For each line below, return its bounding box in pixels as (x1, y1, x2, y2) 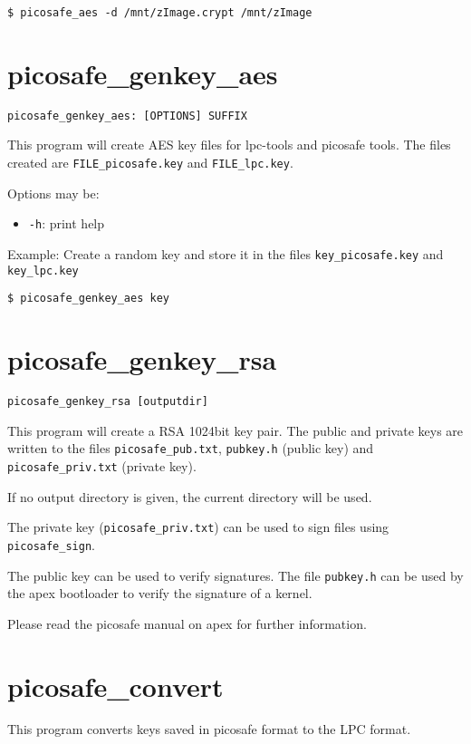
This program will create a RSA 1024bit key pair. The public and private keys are (7, 420, 464, 440)
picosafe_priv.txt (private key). (7, 456, 197, 475)
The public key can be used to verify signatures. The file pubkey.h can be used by (7, 565, 464, 585)
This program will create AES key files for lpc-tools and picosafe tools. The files (7, 135, 451, 154)
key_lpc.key (7, 264, 79, 277)
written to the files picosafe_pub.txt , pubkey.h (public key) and (7, 439, 374, 458)
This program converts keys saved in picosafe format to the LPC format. (7, 720, 411, 739)
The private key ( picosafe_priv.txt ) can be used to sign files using (7, 517, 389, 536)
